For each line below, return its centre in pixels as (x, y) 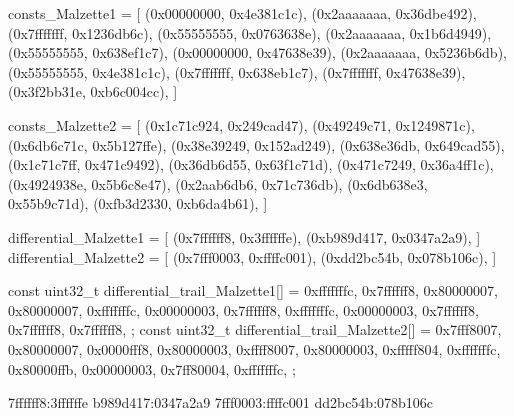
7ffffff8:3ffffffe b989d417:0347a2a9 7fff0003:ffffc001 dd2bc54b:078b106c (221, 402)
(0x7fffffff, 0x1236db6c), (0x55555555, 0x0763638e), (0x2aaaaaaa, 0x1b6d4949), (250, 32)
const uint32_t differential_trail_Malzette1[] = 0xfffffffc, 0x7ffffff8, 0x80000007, (253, 290)
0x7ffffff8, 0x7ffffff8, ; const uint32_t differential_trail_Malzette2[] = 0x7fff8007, (255, 329)
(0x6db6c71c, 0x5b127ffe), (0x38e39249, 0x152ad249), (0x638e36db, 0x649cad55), (256, 144)
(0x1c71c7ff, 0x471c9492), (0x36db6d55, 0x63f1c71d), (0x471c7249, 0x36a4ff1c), (251, 164)
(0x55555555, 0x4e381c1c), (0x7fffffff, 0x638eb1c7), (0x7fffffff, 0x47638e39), (237, 71)
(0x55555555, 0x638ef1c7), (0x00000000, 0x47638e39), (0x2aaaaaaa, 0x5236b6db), (257, 52)
